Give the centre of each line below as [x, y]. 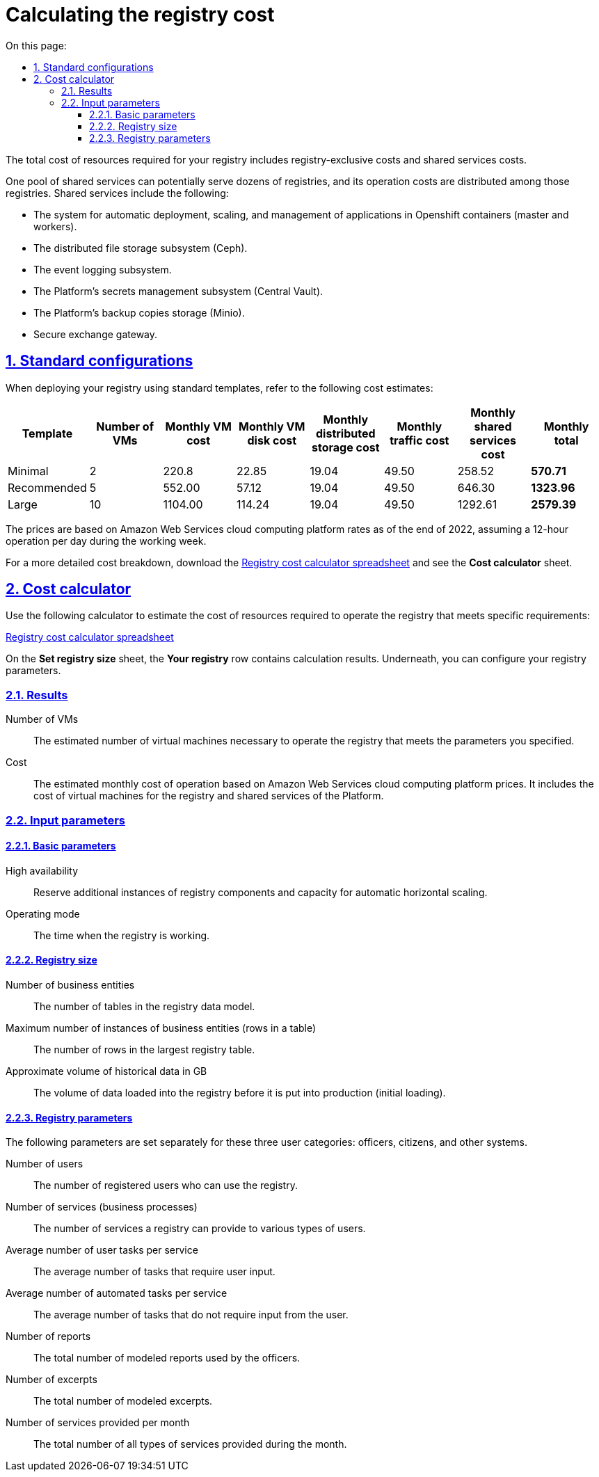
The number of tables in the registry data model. [144, 1006]
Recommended [47, 487]
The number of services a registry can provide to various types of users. [200, 1229]
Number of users [45, 1164]
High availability [42, 870]
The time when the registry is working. [122, 935]
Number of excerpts [51, 1380]
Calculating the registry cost [140, 15]
